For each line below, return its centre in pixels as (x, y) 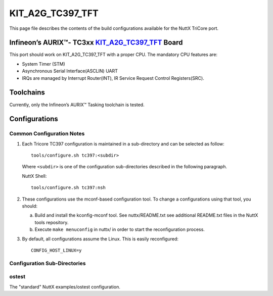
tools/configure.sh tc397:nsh (69, 188)
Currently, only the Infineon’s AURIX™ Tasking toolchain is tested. (77, 105)
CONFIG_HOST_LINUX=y (56, 250)
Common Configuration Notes (47, 134)
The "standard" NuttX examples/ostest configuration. (65, 287)
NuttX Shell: (34, 176)
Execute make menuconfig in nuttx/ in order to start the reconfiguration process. (120, 229)
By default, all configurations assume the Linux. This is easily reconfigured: (100, 239)
